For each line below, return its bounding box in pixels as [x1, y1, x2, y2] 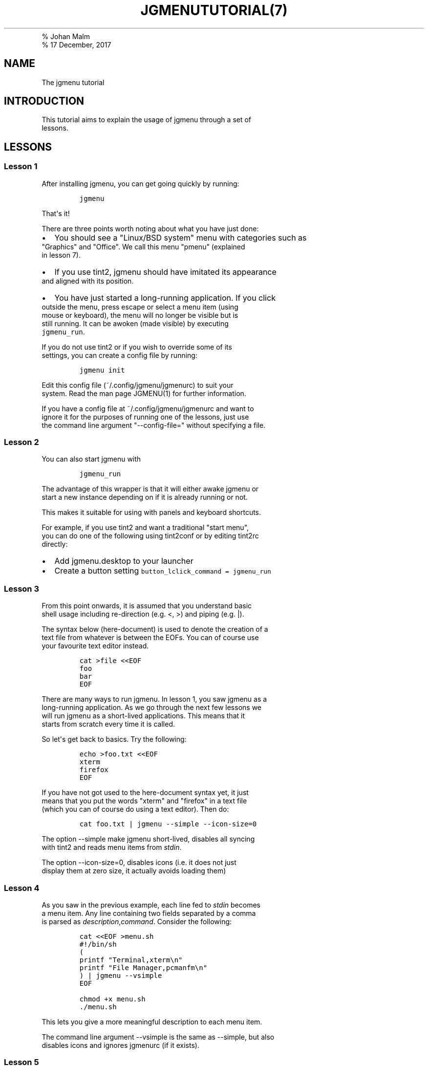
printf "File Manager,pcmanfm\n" [79, 963, 208, 972]
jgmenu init [79, 366, 125, 374]
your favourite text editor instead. [42, 642, 149, 650]
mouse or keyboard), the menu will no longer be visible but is [42, 311, 238, 319]
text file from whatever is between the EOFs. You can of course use [42, 633, 259, 642]
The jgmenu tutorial [42, 78, 105, 87]
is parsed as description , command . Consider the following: [42, 917, 232, 926]
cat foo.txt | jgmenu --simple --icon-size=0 [79, 820, 257, 828]
